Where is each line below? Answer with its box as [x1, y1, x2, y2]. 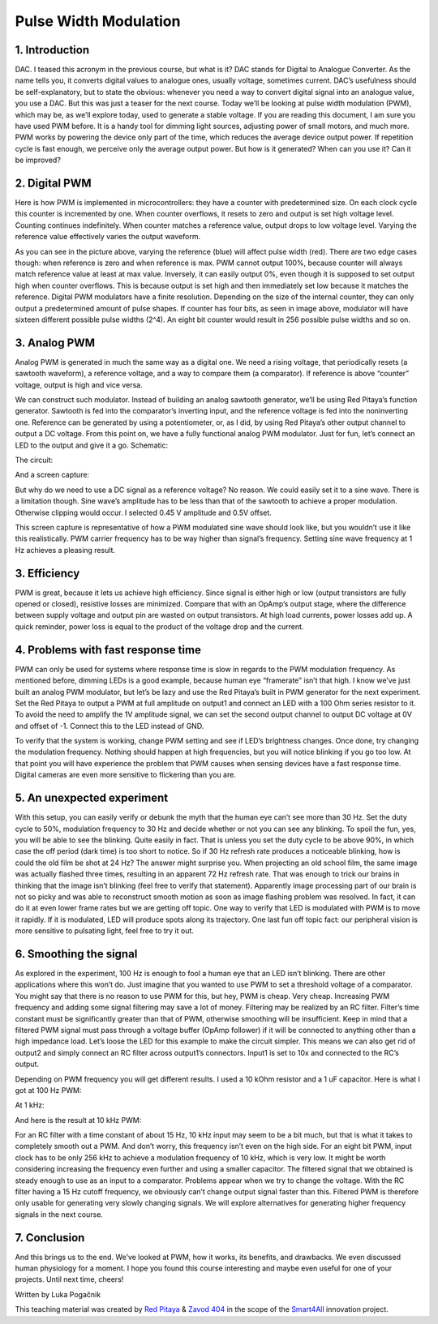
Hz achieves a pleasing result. [15, 545, 116, 555]
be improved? [15, 155, 61, 165]
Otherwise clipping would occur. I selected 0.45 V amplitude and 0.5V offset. [15, 508, 272, 517]
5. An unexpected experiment [15, 791, 169, 805]
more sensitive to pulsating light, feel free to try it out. [15, 926, 195, 936]
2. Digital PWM [15, 177, 92, 190]
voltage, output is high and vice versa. [15, 379, 143, 389]
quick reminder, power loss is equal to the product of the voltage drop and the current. [15, 621, 304, 632]
